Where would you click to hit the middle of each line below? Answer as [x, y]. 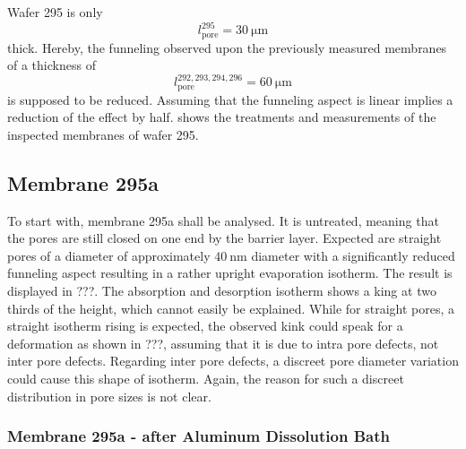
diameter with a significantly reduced [353, 255]
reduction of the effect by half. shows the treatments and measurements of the [222, 117]
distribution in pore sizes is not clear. [109, 396]
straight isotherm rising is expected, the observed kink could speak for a [205, 326]
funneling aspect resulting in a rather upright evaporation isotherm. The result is [230, 273]
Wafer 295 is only [55, 12]
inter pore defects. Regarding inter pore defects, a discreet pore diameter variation [233, 361]
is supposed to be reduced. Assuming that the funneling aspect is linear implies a [230, 99]
